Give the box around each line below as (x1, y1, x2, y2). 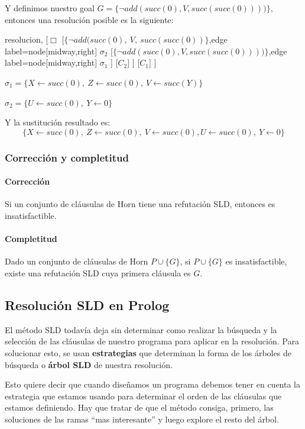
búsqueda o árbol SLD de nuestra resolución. (5, 358, 173, 370)
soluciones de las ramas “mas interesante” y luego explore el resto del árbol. (5, 412, 279, 425)
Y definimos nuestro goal (5, 2, 95, 14)
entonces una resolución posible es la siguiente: (5, 13, 174, 25)
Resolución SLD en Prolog (5, 295, 170, 314)
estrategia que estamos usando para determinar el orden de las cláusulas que (5, 389, 282, 402)
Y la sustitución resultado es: (5, 116, 111, 128)
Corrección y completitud (5, 150, 129, 164)
